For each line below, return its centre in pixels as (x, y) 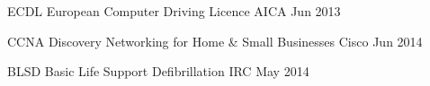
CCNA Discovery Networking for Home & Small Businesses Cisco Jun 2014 (215, 41)
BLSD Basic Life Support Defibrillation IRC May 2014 (158, 71)
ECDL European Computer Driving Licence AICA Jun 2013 (174, 11)
